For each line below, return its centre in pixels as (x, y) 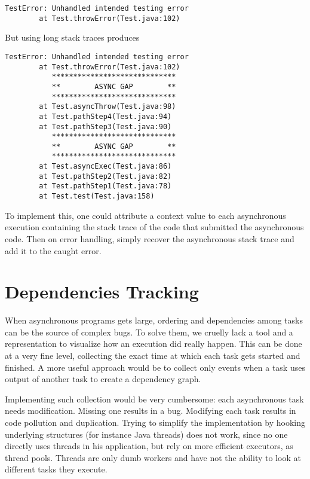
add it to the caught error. (53, 250)
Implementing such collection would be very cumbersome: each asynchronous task (154, 399)
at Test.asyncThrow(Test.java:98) (108, 107)
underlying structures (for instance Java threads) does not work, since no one (146, 434)
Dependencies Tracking (102, 292)
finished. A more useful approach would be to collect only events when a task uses (155, 367)
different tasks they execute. (56, 469)
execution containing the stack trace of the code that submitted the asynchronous (154, 227)
